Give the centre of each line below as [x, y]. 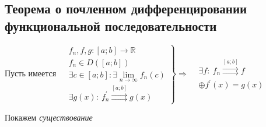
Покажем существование [49, 117]
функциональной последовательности [111, 25]
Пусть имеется [31, 73]
